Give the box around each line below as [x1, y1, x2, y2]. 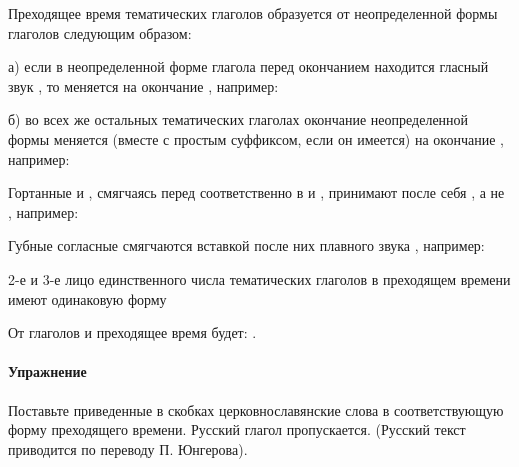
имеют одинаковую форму [8, 288, 167, 309]
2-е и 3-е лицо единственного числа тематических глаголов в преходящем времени [8, 268, 511, 289]
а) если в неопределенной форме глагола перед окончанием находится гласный [8, 56, 489, 77]
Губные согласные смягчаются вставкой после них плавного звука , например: [8, 235, 485, 256]
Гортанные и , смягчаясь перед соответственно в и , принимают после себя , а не [8, 182, 505, 203]
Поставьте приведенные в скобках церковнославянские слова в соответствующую [8, 399, 504, 420]
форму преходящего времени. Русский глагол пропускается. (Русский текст [8, 419, 466, 440]
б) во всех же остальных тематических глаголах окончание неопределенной [8, 109, 469, 130]
